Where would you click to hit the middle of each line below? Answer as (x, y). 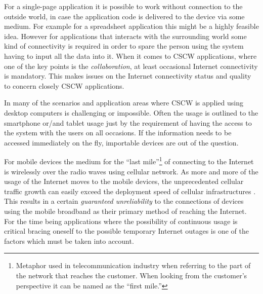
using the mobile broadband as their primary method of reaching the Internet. (125, 211)
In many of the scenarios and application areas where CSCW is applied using (124, 103)
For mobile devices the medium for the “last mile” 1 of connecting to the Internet (129, 160)
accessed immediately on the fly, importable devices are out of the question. (121, 142)
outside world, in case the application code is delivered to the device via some (124, 16)
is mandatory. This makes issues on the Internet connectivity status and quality (128, 76)
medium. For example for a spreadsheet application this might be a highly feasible (131, 26)
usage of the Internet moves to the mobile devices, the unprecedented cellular (124, 181)
